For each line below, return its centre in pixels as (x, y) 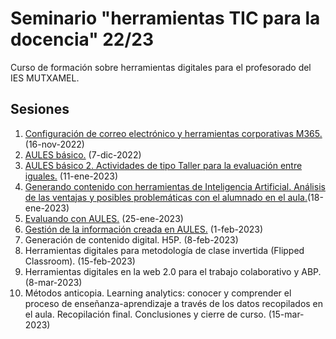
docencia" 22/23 (82, 39)
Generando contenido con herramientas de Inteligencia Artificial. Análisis (175, 186)
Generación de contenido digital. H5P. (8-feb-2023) (131, 239)
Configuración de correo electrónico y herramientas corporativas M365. (173, 133)
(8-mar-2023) (53, 282)
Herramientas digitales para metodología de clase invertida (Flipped (164, 250)
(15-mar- (286, 314)
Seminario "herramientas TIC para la (165, 18)
